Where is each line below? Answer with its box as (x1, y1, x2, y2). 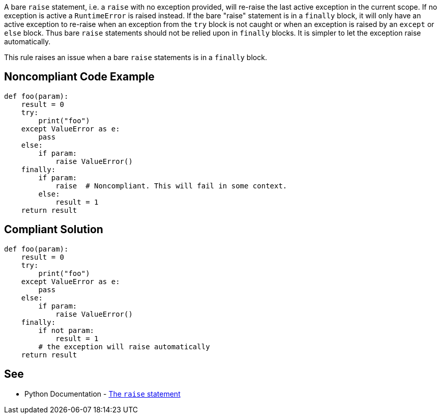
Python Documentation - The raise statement (24, 389, 181, 398)
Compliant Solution (4, 223, 103, 236)
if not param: (38, 326, 95, 335)
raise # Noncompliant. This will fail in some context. (55, 181, 287, 190)
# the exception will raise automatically (38, 342, 210, 351)
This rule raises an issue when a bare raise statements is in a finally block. (4, 53, 267, 62)
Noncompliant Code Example (4, 70, 155, 83)
